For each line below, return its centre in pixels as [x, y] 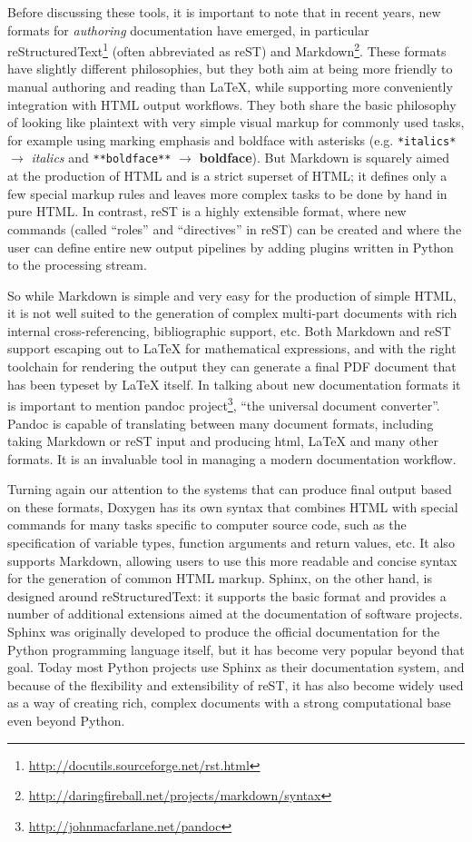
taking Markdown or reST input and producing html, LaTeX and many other [223, 441]
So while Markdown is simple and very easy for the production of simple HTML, [232, 295]
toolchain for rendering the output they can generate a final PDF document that [232, 367]
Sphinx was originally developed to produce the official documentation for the [224, 632]
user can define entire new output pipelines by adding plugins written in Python [231, 247]
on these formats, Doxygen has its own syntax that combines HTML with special [233, 506]
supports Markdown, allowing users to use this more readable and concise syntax [232, 560]
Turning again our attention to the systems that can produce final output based [230, 489]
